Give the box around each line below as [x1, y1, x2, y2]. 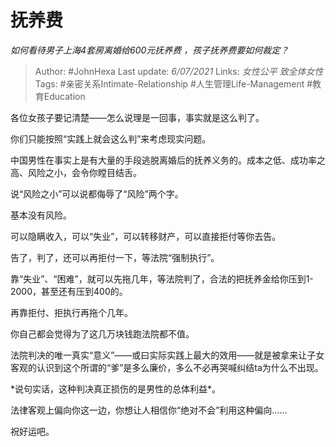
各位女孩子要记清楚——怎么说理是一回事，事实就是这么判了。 [10, 111, 265, 123]
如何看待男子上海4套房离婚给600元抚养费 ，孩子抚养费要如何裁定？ [10, 44, 290, 56]
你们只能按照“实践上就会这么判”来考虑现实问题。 [10, 132, 212, 145]
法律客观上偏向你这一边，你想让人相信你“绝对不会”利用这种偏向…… [10, 404, 288, 416]
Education [43, 90, 86, 102]
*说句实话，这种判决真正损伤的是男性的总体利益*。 [10, 382, 222, 395]
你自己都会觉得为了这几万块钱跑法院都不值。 [10, 327, 195, 340]
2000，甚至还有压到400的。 [10, 285, 128, 297]
